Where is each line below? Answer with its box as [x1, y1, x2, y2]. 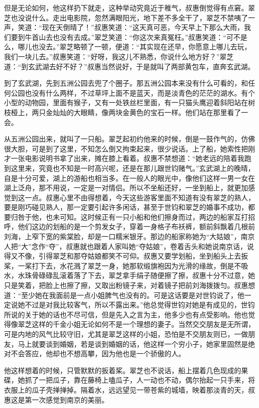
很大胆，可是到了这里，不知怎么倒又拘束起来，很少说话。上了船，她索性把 [4, 143, 248, 153]
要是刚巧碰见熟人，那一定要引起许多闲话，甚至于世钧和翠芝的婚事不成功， [4, 202, 248, 212]
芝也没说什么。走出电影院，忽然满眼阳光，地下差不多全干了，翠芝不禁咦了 [4, 12, 248, 22]
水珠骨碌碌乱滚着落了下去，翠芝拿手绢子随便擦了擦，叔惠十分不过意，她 [17, 270, 255, 280]
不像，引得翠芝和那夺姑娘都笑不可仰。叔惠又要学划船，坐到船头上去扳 [17, 251, 248, 261]
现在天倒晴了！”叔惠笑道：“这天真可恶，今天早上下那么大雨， [42, 22, 244, 32]
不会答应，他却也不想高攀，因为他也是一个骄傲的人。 [10, 348, 185, 359]
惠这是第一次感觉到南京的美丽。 [4, 394, 109, 405]
